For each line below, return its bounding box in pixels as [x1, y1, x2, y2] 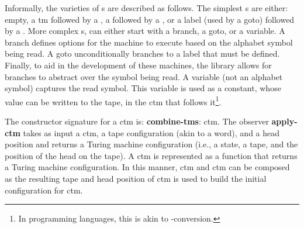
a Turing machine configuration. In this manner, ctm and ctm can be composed [5, 161, 290, 173]
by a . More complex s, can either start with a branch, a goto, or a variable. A [5, 25, 285, 37]
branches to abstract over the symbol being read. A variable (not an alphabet [5, 70, 283, 82]
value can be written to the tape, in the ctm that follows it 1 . [5, 94, 222, 108]
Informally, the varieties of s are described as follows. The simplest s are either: [5, 2, 288, 13]
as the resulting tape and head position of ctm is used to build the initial [5, 172, 267, 184]
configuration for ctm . [5, 184, 83, 196]
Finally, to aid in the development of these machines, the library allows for [5, 58, 272, 71]
